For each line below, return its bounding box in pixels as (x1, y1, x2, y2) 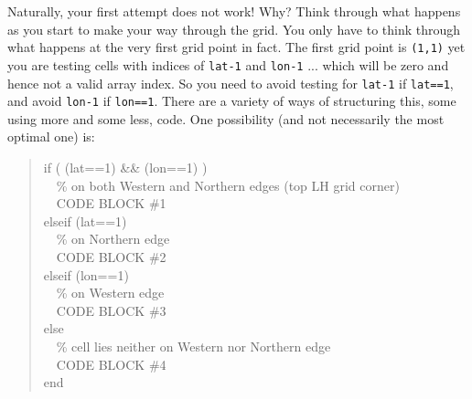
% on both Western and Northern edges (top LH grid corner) (56, 175, 400, 194)
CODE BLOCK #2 (56, 247, 166, 266)
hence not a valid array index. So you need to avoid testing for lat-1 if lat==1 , (7, 73, 454, 92)
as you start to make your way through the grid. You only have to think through (7, 19, 461, 38)
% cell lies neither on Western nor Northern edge (56, 336, 331, 355)
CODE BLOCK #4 (56, 354, 166, 373)
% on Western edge (56, 283, 165, 302)
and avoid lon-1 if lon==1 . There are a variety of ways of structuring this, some (7, 91, 456, 110)
